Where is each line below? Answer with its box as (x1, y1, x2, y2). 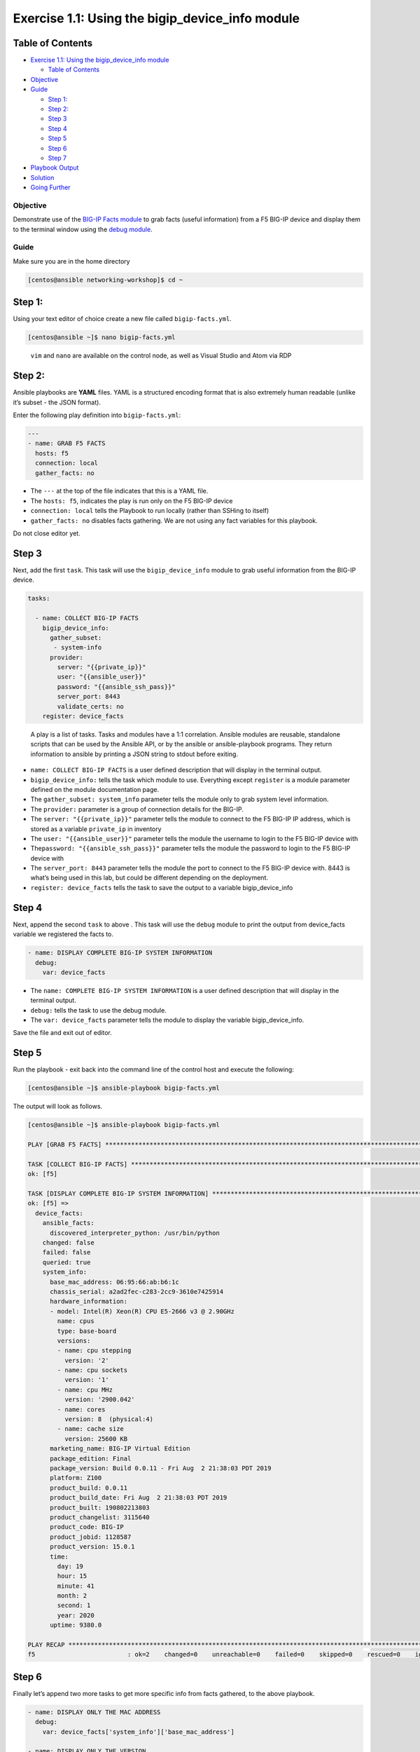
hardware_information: (50, 1297, 128, 1306)
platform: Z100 (50, 1474, 102, 1482)
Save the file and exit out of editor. (13, 1029, 112, 1037)
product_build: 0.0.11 (50, 1484, 128, 1492)
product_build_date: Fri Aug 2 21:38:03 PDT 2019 (50, 1493, 227, 1502)
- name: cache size (57, 1425, 124, 1433)
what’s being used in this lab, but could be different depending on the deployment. (30, 873, 269, 882)
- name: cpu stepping (57, 1346, 132, 1355)
